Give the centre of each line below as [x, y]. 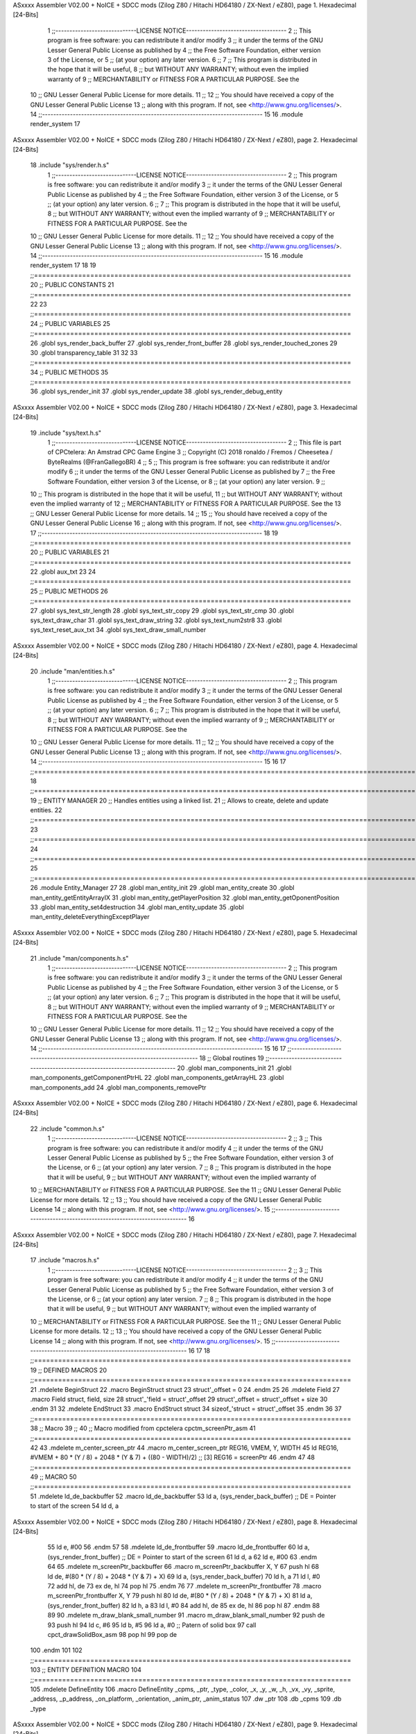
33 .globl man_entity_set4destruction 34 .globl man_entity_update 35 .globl [137, 907]
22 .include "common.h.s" [68, 1128]
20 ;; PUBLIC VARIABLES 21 [70, 552]
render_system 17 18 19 [63, 265]
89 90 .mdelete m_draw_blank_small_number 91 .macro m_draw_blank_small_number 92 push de [186, 1615]
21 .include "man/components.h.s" [79, 958]
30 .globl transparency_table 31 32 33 [84, 352]
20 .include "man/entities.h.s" [73, 671]
